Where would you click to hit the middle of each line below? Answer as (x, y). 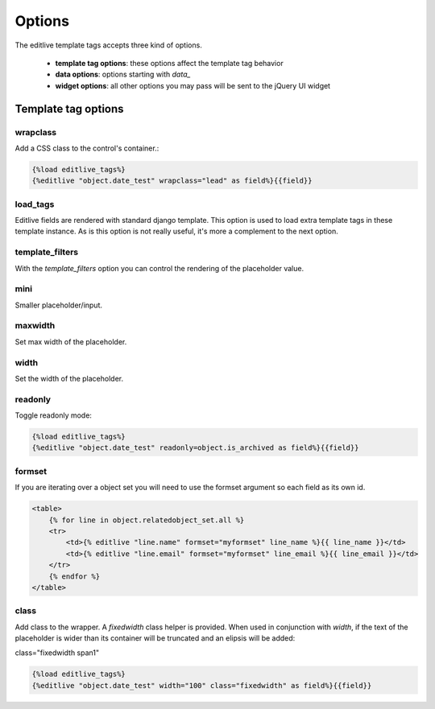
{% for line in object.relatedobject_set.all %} (147, 520)
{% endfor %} (75, 576)
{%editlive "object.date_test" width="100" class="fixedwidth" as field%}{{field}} (202, 685)
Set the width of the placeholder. (69, 378)
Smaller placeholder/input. (59, 305)
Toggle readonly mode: (54, 415)
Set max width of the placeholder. (71, 341)
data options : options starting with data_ (123, 74)
